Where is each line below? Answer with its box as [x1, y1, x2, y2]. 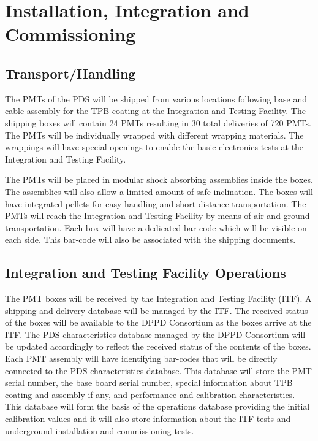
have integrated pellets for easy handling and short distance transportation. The [5, 197, 306, 210]
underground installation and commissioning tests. [5, 424, 194, 437]
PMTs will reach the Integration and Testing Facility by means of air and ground [5, 209, 310, 222]
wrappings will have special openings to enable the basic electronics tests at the [5, 140, 304, 153]
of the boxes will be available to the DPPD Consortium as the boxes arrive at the [5, 316, 312, 329]
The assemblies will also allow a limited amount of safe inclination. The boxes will [5, 185, 313, 197]
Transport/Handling [5, 63, 136, 82]
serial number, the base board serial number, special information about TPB [5, 376, 293, 389]
